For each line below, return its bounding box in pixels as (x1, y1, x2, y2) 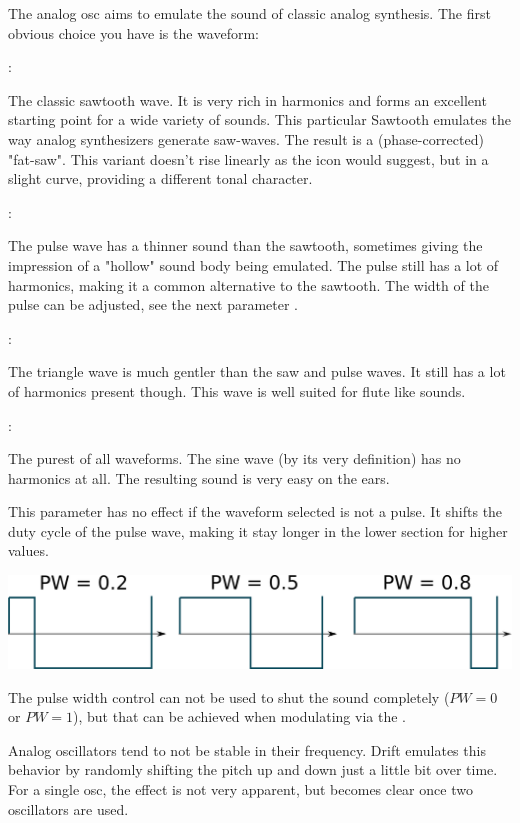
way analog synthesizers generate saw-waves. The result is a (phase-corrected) (8, 128, 484, 149)
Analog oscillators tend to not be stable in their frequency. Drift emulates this (8, 739, 486, 760)
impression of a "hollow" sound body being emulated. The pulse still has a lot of (8, 254, 499, 275)
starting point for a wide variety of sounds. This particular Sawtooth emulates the (8, 109, 512, 130)
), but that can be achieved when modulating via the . (73, 706, 406, 727)
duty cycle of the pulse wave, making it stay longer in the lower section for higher (8, 520, 508, 541)
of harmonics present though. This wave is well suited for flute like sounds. (8, 380, 466, 401)
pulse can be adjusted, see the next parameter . (8, 294, 299, 315)
